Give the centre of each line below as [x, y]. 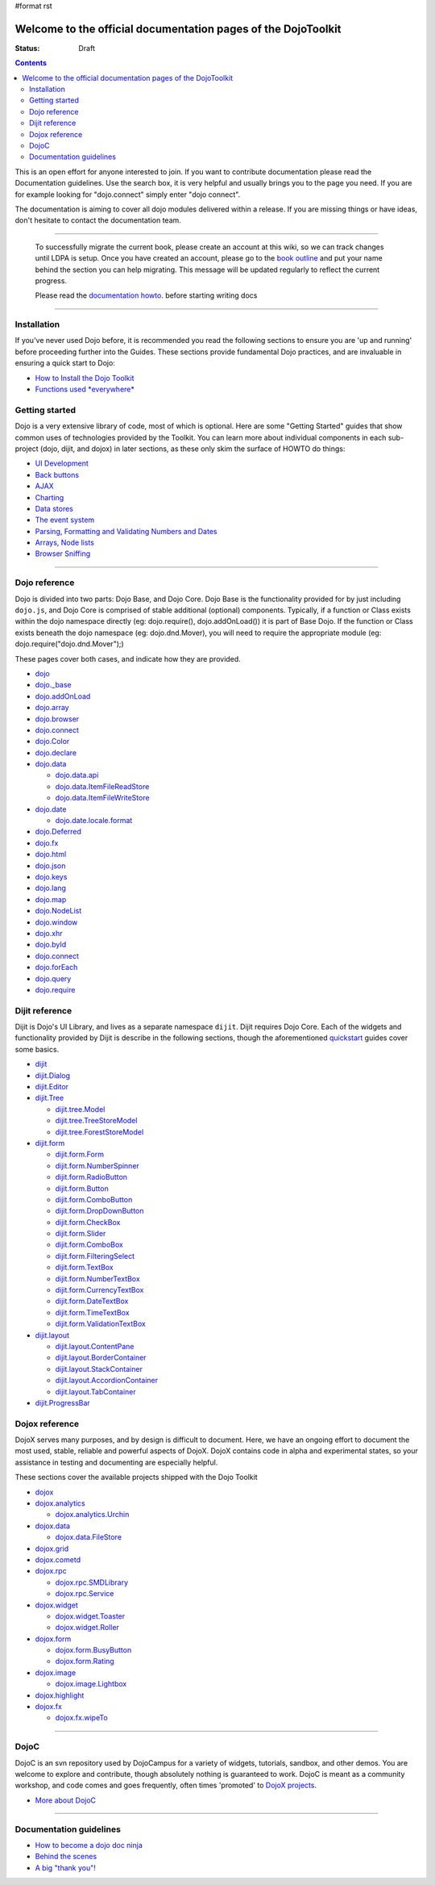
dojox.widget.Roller [87, 1628]
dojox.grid [52, 1549]
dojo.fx [47, 842]
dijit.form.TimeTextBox [92, 1312]
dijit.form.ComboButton [94, 1199]
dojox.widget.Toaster [90, 1616]
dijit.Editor [52, 1086]
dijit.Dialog [53, 1075]
